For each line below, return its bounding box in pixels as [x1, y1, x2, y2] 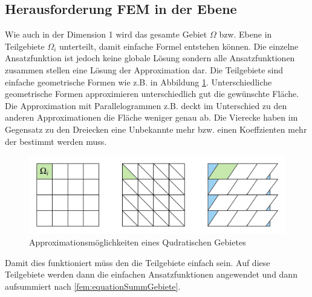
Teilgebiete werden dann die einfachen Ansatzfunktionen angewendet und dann [5, 268, 297, 281]
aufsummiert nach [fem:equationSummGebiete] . [5, 280, 181, 292]
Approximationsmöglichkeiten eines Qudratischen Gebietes [29, 236, 246, 249]
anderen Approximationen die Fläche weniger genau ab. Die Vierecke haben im [5, 111, 298, 124]
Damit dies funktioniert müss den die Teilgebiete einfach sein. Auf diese [5, 256, 270, 269]
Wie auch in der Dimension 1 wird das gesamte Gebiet [5, 28, 207, 41]
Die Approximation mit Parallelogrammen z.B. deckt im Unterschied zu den [5, 99, 287, 112]
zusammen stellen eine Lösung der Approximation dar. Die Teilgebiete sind [5, 63, 284, 76]
